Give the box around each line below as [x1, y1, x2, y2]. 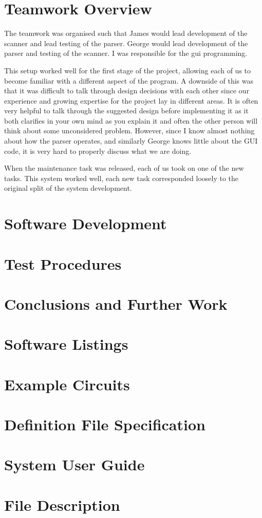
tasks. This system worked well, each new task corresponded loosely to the [4, 172, 239, 183]
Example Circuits [4, 373, 130, 394]
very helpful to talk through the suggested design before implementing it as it [4, 105, 249, 116]
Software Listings [4, 333, 128, 354]
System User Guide [4, 454, 145, 475]
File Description [4, 494, 120, 515]
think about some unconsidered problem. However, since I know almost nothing [4, 125, 255, 136]
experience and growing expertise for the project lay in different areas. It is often [4, 95, 258, 106]
